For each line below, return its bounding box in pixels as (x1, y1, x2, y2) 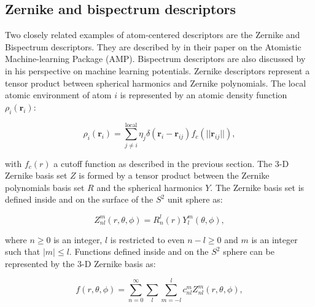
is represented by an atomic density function (120, 88, 287, 101)
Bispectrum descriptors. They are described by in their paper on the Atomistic (5, 40, 301, 53)
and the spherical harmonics (96, 181, 203, 193)
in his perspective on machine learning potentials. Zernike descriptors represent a (5, 64, 310, 77)
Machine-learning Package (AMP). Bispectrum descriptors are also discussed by (5, 52, 306, 65)
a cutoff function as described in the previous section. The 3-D (53, 157, 289, 169)
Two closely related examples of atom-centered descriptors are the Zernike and (5, 28, 300, 41)
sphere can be (223, 245, 274, 258)
